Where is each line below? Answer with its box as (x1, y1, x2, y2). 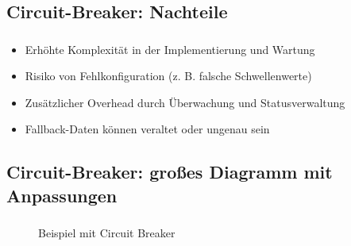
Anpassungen (6, 183, 118, 207)
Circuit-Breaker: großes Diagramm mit (6, 160, 333, 184)
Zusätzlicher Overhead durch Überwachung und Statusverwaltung (25, 94, 345, 110)
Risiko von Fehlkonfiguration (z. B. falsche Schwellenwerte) (25, 67, 312, 84)
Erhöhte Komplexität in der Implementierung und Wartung (25, 40, 315, 57)
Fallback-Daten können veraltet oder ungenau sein (25, 121, 270, 137)
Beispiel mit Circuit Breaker (38, 225, 175, 241)
